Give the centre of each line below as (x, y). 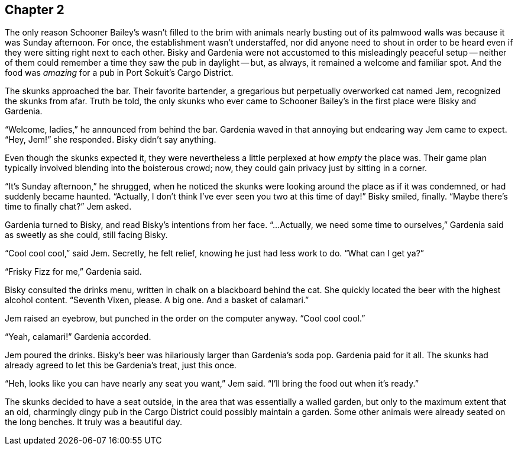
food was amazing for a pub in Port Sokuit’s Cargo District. (119, 73)
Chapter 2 (35, 10)
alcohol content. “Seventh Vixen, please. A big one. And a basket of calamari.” (157, 300)
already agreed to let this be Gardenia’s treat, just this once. (121, 365)
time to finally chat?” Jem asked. (68, 207)
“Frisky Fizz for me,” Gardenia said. (73, 272)
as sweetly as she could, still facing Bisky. (86, 235)
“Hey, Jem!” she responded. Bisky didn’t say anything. (111, 140)
